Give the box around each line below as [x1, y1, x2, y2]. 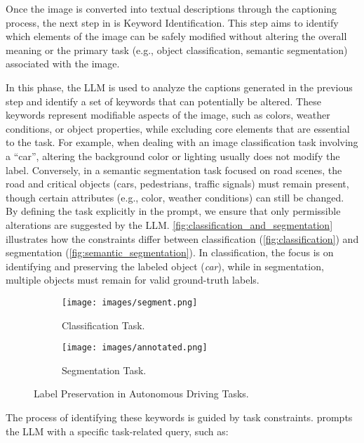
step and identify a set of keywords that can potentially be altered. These [6, 93, 321, 108]
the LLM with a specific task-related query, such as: [6, 423, 229, 438]
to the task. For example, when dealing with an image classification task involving [6, 135, 358, 150]
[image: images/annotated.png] [62, 343, 208, 353]
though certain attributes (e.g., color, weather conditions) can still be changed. [6, 190, 344, 204]
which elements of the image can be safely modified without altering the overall [6, 29, 347, 44]
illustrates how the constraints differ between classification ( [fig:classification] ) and [6, 231, 359, 246]
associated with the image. [6, 56, 120, 71]
